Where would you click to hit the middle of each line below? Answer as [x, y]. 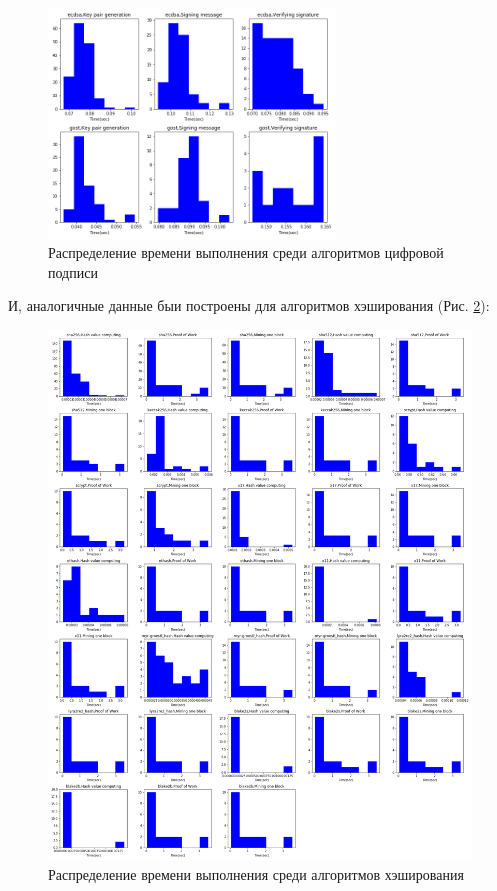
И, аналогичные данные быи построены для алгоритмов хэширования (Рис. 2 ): [249, 305]
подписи [73, 271]
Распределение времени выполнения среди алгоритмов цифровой [246, 252]
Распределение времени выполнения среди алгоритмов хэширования [256, 873]
